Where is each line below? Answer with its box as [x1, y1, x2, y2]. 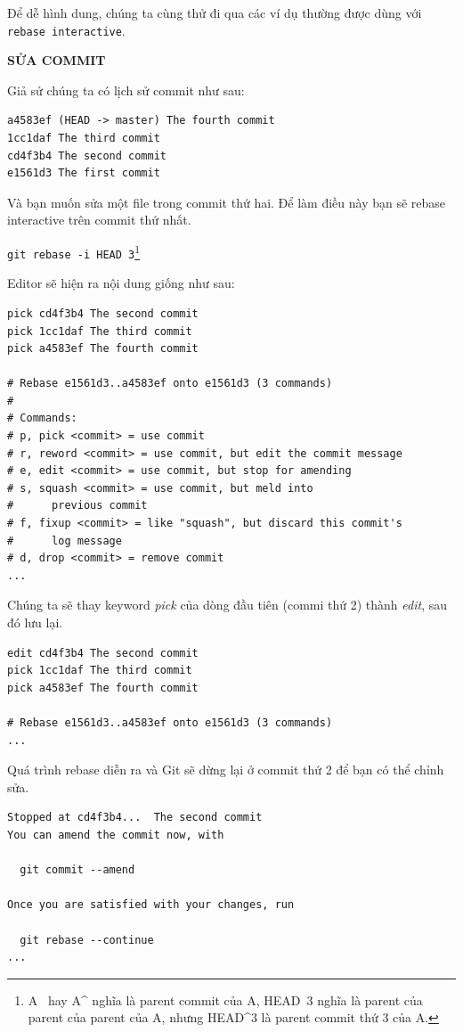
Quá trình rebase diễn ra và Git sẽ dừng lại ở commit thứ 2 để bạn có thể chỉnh [7, 760, 444, 779]
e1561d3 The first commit [7, 167, 160, 180]
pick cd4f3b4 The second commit [7, 307, 199, 320]
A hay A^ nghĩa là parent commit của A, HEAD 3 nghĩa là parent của [28, 990, 423, 1009]
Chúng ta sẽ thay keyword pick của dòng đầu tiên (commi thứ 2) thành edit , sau [7, 595, 447, 614]
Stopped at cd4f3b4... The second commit [7, 811, 263, 824]
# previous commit [7, 499, 148, 512]
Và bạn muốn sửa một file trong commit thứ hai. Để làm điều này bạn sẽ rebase [7, 192, 446, 211]
